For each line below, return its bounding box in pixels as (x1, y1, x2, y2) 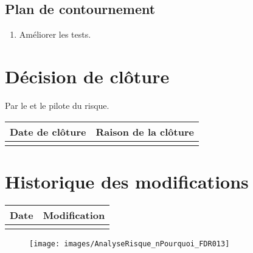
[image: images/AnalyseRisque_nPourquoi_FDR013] (29, 239, 230, 248)
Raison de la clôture (95, 124, 194, 139)
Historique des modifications (5, 168, 249, 193)
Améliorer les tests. (19, 28, 91, 41)
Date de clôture (10, 124, 86, 139)
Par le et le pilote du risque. (5, 99, 109, 111)
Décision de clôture (5, 63, 170, 88)
